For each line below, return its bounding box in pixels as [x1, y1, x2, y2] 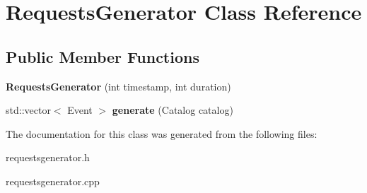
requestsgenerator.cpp [6, 173, 100, 188]
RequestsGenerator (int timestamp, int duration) [6, 78, 231, 93]
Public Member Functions [6, 45, 199, 67]
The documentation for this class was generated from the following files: [6, 126, 318, 141]
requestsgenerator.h [6, 150, 90, 165]
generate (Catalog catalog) [112, 103, 233, 117]
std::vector [6, 103, 51, 117]
